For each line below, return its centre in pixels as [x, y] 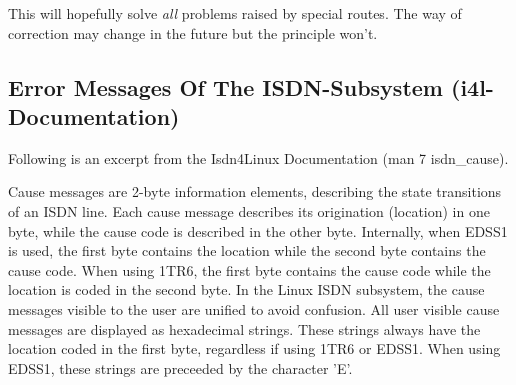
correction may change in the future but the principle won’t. [193, 32]
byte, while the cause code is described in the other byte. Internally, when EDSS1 [258, 230]
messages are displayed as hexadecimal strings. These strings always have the [244, 328]
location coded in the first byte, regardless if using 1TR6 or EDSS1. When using [254, 348]
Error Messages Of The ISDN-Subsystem [225, 86]
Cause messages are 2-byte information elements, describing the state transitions [255, 191]
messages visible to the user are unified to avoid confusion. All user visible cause [254, 308]
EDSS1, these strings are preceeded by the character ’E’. [180, 367]
